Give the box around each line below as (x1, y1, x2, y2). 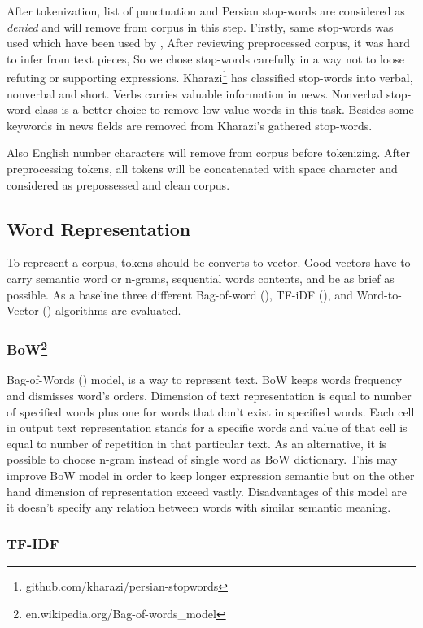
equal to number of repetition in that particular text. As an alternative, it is (7, 434, 387, 451)
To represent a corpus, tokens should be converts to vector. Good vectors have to (7, 254, 411, 271)
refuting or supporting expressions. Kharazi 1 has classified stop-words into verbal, (7, 67, 413, 86)
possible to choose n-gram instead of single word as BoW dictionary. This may (7, 451, 398, 468)
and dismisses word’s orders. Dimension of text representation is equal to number (7, 387, 412, 404)
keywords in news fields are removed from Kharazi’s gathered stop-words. (7, 116, 373, 133)
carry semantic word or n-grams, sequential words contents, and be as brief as (7, 269, 395, 286)
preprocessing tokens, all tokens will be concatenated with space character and (7, 160, 398, 177)
